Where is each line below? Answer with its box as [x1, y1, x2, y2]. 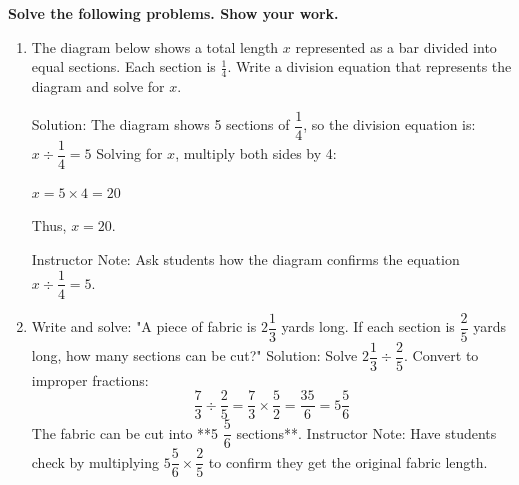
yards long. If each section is [281, 316, 455, 337]
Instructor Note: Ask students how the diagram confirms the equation [31, 248, 460, 269]
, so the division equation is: [303, 114, 476, 135]
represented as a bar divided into [295, 36, 497, 57]
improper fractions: [31, 369, 149, 390]
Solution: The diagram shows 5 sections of [31, 114, 290, 135]
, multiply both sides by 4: [175, 143, 337, 164]
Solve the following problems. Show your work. [8, 3, 339, 23]
